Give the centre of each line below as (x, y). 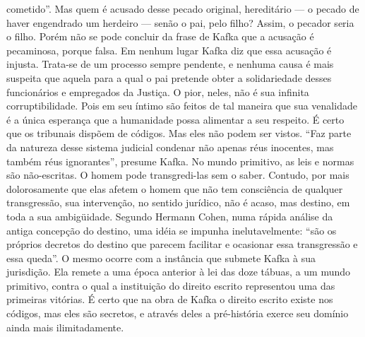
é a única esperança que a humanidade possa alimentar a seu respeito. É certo (175, 119)
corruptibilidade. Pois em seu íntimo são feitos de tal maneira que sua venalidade (182, 106)
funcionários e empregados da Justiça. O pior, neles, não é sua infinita (158, 91)
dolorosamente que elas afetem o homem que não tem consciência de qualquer (175, 188)
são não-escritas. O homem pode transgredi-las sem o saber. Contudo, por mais (178, 175)
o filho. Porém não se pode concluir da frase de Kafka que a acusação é (160, 36)
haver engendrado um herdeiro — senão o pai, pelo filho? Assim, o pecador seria (180, 22)
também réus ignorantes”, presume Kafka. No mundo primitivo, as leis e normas (180, 161)
